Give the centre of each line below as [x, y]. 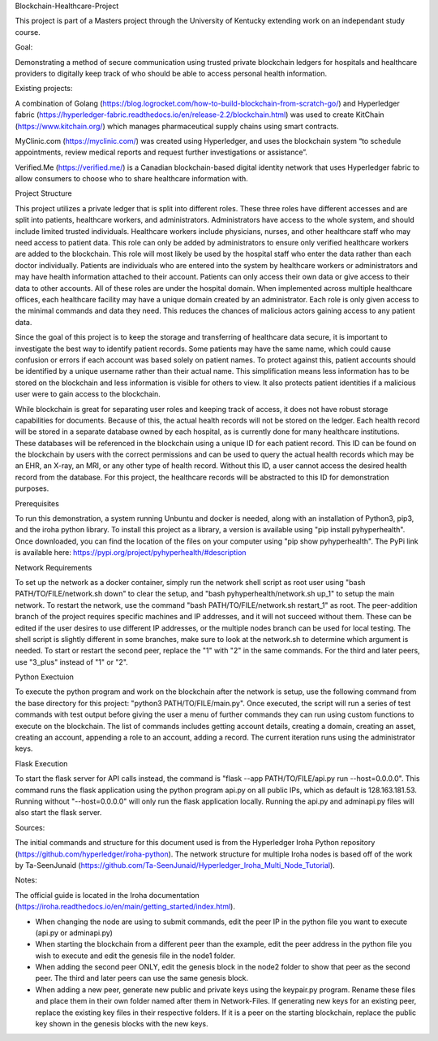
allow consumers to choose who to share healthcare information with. [132, 179]
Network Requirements [54, 567]
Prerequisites [37, 503]
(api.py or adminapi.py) [74, 933]
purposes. [32, 488]
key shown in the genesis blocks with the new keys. [122, 1024]
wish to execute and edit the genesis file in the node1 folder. [135, 956]
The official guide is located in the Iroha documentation [107, 895]
